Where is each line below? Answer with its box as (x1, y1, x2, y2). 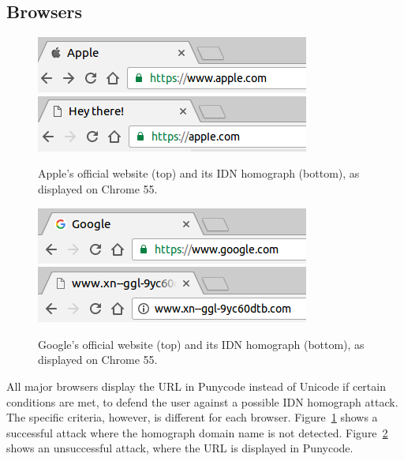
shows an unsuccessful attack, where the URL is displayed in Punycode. (6, 440, 353, 456)
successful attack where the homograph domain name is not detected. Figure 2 (6, 424, 388, 440)
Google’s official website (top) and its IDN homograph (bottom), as (38, 335, 365, 352)
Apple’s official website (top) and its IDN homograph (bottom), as (38, 165, 360, 182)
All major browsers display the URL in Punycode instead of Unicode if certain (6, 377, 386, 394)
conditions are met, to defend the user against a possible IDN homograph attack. (6, 393, 398, 410)
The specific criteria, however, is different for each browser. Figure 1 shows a (6, 409, 378, 425)
